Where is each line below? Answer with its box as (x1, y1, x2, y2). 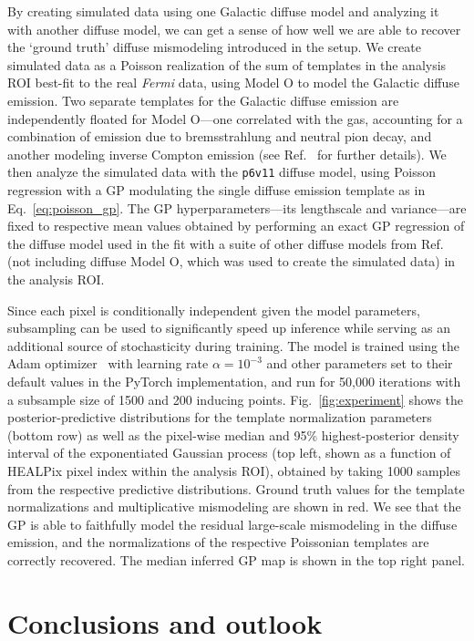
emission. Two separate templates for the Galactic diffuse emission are (7, 90, 399, 109)
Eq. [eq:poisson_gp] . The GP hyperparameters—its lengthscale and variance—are (7, 198, 467, 217)
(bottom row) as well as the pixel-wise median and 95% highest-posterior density (7, 425, 459, 444)
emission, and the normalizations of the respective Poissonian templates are (7, 532, 429, 552)
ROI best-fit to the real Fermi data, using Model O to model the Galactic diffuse (7, 73, 459, 92)
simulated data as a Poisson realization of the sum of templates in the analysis (7, 55, 447, 74)
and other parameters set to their (266, 354, 453, 373)
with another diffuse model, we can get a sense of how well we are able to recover (7, 19, 461, 38)
